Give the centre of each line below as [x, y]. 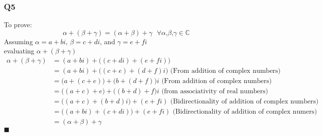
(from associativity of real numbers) [215, 92]
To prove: [18, 25]
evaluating [19, 51]
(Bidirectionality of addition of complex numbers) [244, 102]
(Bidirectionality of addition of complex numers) [245, 112]
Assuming [18, 41]
